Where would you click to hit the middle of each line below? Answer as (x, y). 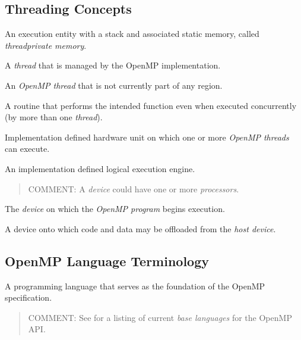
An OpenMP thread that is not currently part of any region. (114, 85)
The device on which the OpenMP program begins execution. (115, 209)
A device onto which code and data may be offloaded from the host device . (140, 228)
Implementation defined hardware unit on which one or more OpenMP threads (147, 137)
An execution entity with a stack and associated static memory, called (132, 34)
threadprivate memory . (46, 45)
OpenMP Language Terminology (107, 261)
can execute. (27, 149)
